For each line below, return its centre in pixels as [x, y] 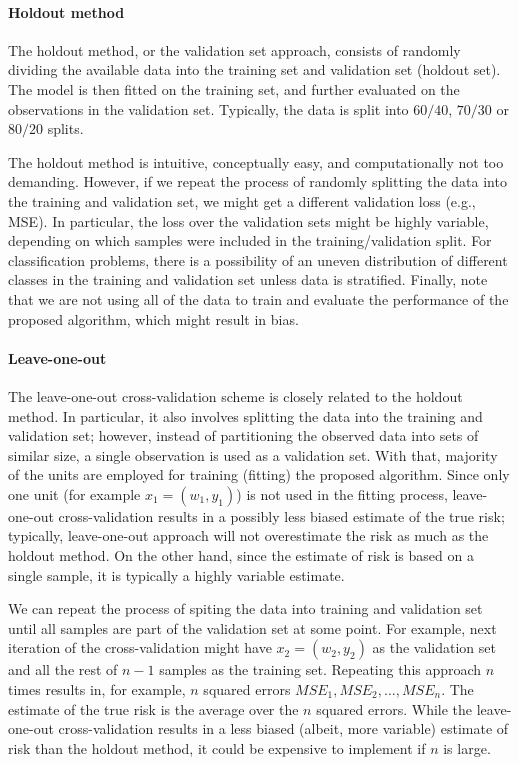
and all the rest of [63, 669]
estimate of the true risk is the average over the [153, 708]
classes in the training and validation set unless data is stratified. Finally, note [248, 279]
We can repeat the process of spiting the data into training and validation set [245, 608]
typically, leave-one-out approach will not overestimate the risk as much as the [248, 535]
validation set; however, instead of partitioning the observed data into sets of [243, 435]
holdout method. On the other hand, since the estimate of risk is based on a [241, 555]
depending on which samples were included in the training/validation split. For [250, 240]
